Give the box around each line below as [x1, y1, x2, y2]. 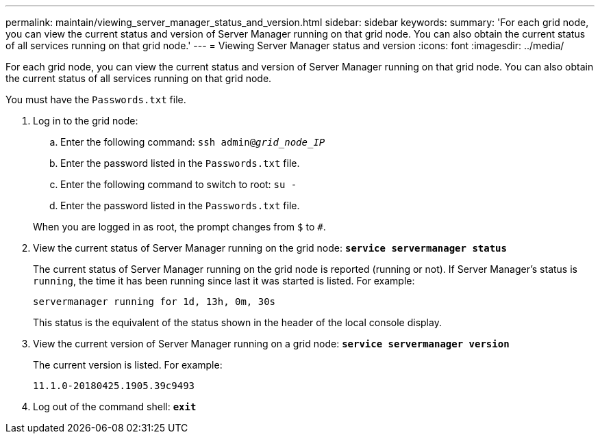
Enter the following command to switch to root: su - [60, 178, 297, 190]
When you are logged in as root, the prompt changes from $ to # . [33, 221, 326, 232]
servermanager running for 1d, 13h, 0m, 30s [33, 296, 276, 307]
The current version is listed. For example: [33, 359, 223, 371]
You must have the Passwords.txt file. [5, 94, 186, 105]
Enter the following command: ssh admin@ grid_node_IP [60, 136, 325, 148]
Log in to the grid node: [33, 115, 138, 127]
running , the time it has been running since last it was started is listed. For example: [33, 275, 415, 287]
